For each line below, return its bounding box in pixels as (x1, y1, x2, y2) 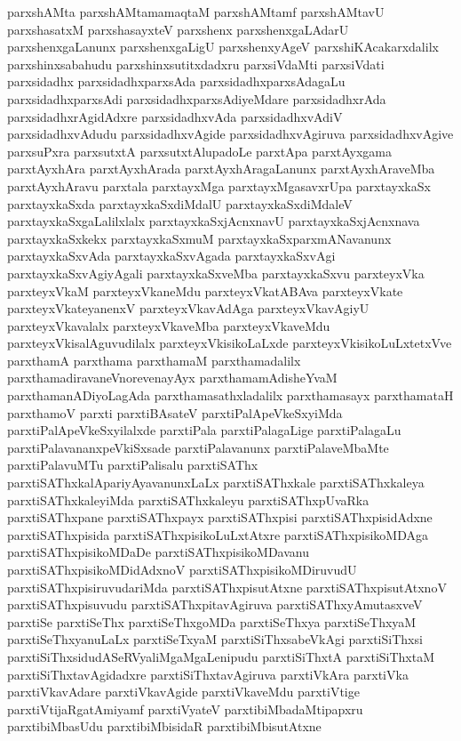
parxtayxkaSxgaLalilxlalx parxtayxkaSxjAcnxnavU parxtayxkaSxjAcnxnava (7, 212, 420, 230)
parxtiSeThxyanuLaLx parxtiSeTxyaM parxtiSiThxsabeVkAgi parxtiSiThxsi (7, 630, 423, 648)
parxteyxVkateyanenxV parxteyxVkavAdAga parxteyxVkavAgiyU (7, 299, 370, 318)
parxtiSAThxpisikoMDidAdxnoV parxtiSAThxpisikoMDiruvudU (7, 560, 357, 578)
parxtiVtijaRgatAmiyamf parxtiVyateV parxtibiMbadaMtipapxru (7, 699, 363, 718)
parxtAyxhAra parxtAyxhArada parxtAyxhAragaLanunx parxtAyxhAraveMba (7, 159, 435, 178)
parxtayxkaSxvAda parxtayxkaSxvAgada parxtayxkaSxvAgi (7, 246, 336, 265)
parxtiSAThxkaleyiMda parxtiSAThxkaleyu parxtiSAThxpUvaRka (7, 490, 370, 509)
